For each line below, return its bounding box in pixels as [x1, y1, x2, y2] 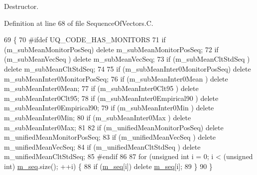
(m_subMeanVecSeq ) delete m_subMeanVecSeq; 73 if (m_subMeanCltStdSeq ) [4, 54, 250, 64]
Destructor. [4, 1, 39, 11]
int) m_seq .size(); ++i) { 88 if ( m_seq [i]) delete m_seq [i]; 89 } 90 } [4, 161, 213, 171]
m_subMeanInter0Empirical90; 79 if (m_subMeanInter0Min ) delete [4, 102, 214, 113]
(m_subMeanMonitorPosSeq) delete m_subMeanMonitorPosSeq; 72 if [4, 44, 219, 54]
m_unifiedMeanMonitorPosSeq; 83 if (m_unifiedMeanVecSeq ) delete [4, 132, 216, 142]
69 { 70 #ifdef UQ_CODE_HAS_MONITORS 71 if [4, 34, 166, 45]
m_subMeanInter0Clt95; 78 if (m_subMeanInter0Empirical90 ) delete [4, 92, 219, 103]
